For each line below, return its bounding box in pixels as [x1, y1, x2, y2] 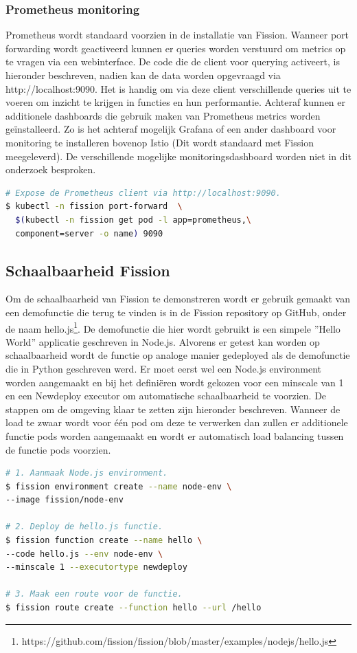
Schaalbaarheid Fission [5, 259, 170, 280]
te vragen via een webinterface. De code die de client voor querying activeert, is [5, 54, 340, 69]
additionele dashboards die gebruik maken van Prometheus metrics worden [5, 108, 321, 122]
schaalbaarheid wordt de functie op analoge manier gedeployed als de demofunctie [5, 348, 350, 362]
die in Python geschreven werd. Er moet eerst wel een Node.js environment [5, 361, 322, 375]
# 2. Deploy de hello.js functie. [5, 522, 163, 532]
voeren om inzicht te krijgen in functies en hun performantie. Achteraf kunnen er [5, 95, 345, 109]
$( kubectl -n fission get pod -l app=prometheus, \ [15, 214, 252, 225]
